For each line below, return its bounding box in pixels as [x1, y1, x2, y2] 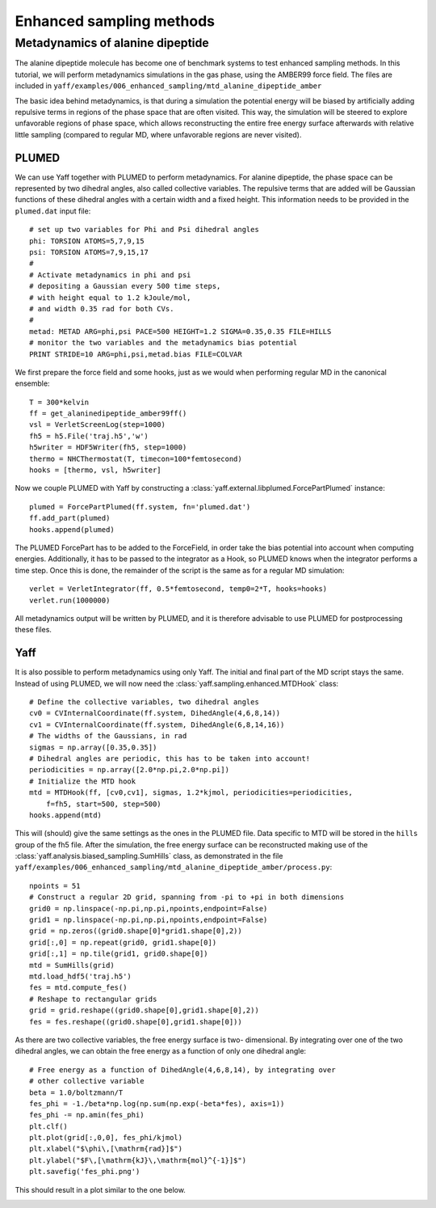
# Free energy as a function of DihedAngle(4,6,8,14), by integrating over [29, 1065, 336, 1075]
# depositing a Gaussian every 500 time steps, [29, 281, 221, 291]
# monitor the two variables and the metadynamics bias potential [29, 338, 298, 348]
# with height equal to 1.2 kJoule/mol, [29, 293, 191, 302]
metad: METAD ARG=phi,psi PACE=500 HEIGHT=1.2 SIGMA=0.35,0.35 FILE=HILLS [29, 327, 332, 336]
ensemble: [15, 378, 50, 388]
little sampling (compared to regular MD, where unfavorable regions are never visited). [15, 129, 302, 139]
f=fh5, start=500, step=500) [45, 799, 161, 809]
